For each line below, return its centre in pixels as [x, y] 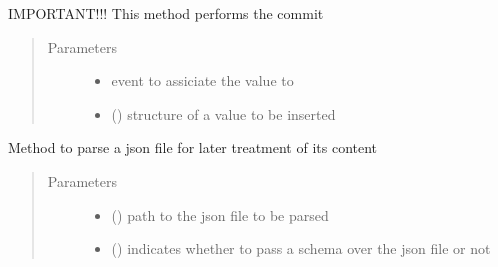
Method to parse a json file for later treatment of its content [193, 147]
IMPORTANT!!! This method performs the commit [166, 13]
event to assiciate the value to [202, 80]
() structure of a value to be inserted [223, 113]
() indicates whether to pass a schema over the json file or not [301, 248]
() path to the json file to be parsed [220, 214]
